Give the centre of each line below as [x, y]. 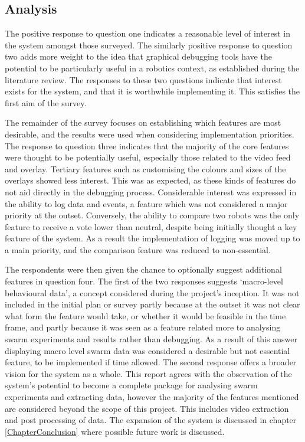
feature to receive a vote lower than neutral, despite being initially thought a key [151, 226]
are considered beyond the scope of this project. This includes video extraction [147, 408]
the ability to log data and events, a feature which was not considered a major [146, 203]
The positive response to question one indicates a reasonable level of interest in [148, 33]
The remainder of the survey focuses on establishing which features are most [143, 122]
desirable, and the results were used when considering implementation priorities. [150, 134]
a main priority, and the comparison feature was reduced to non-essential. [138, 249]
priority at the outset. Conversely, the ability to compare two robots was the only [152, 215]
